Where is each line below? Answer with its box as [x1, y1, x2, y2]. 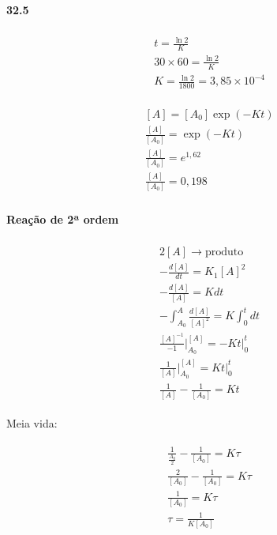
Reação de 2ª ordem [6, 210, 119, 227]
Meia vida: [6, 414, 58, 431]
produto [204, 246, 244, 258]
